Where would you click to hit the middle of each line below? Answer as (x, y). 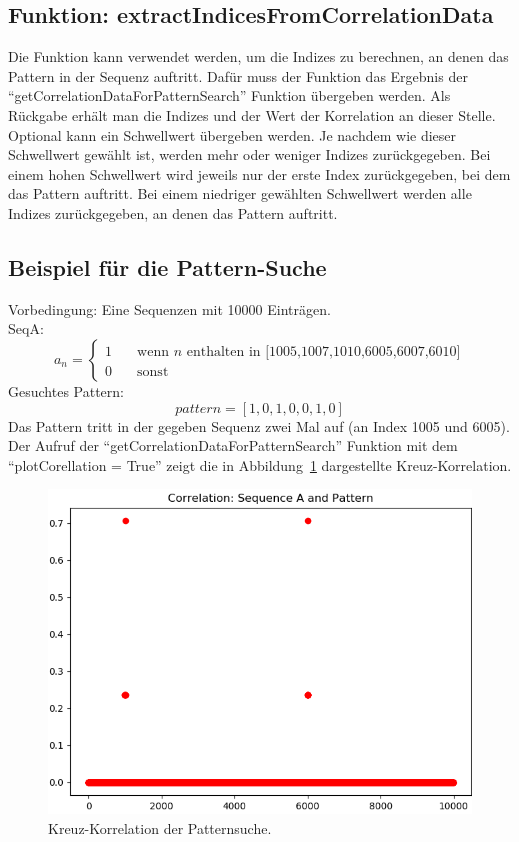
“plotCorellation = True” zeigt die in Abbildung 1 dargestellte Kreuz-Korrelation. (260, 464)
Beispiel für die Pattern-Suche (167, 266)
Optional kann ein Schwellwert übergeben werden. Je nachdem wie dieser (232, 134)
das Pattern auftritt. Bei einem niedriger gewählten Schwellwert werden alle (240, 193)
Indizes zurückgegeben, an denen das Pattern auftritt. (173, 212)
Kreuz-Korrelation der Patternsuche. (160, 827)
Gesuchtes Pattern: (66, 390)
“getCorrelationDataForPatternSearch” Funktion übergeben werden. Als (229, 95)
